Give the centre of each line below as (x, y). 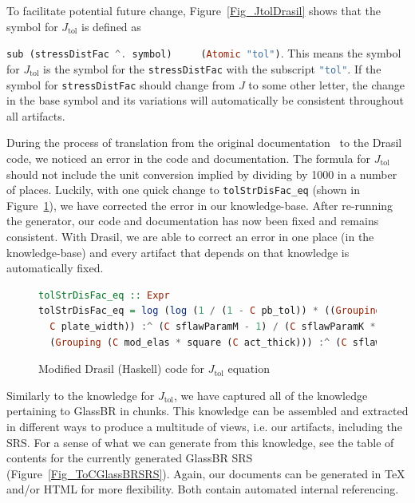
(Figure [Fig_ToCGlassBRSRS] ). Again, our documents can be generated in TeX (206, 473)
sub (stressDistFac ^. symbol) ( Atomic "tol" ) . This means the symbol (204, 53)
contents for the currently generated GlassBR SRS (130, 458)
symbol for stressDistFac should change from (121, 84)
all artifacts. (36, 115)
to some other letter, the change (327, 84)
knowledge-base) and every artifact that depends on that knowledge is (178, 252)
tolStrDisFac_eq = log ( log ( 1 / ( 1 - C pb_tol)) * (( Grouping (210, 311)
